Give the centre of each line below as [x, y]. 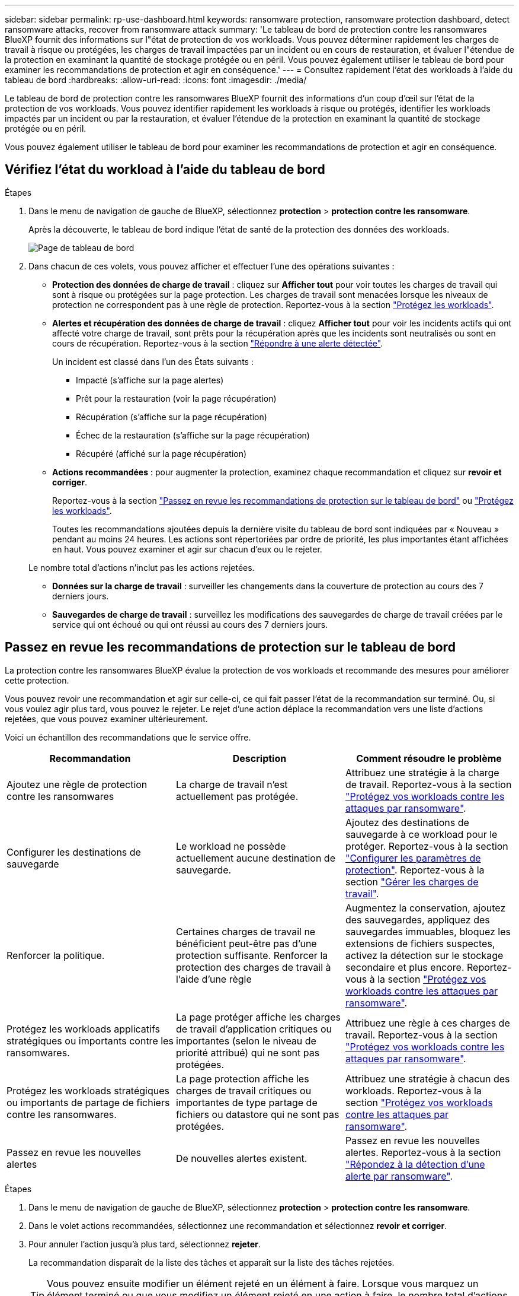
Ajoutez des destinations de [407, 822]
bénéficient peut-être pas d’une [246, 943]
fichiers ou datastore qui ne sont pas [257, 1114]
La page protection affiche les [242, 1079]
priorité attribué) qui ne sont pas [248, 1052]
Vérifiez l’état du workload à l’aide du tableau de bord [165, 170]
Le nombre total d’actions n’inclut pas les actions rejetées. [142, 567]
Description [259, 758]
